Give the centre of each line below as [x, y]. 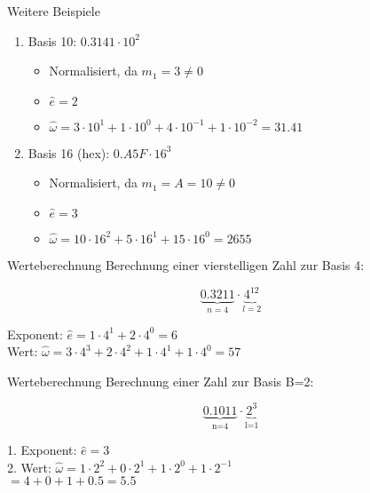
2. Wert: [29, 467]
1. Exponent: [42, 450]
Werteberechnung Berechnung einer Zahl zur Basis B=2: [161, 381]
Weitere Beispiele [54, 11]
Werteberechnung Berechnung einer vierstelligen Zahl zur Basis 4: [186, 264]
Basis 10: [52, 40]
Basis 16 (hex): [69, 152]
